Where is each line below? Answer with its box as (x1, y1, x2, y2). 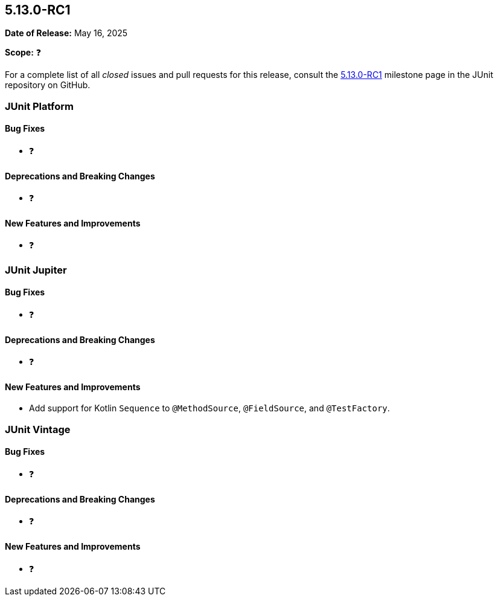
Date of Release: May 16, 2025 (5, 28, 128, 39)
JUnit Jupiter (5, 263, 67, 276)
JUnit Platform (5, 100, 74, 112)
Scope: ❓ (5, 47, 42, 58)
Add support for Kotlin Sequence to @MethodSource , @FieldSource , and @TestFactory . (29, 403, 390, 414)
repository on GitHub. (5, 80, 91, 91)
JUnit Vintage (5, 423, 71, 435)
